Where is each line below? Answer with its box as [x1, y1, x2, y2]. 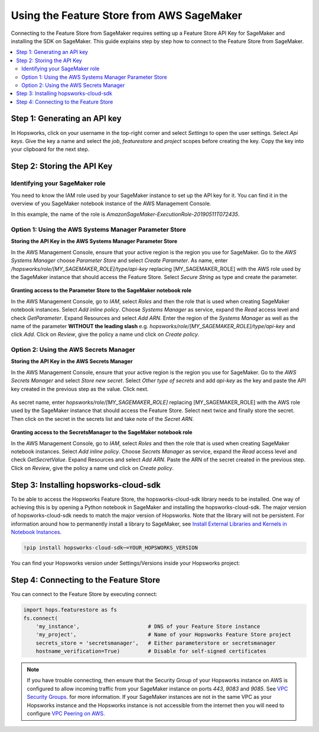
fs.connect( [23, 615, 58, 621]
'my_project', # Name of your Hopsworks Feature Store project [35, 631, 292, 638]
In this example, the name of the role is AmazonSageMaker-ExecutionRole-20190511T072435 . [11, 210, 240, 218]
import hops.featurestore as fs [23, 607, 118, 613]
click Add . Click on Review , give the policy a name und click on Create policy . [11, 331, 200, 338]
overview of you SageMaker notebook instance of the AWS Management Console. [11, 200, 211, 207]
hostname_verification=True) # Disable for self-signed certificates [35, 648, 267, 655]
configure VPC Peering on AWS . [27, 710, 106, 717]
